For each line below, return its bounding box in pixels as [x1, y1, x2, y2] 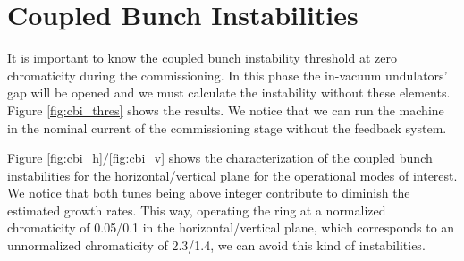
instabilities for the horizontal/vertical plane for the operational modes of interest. [7, 165, 458, 184]
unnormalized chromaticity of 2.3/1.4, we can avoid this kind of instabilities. [7, 236, 426, 255]
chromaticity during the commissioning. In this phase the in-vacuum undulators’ [7, 65, 448, 84]
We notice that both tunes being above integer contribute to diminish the [7, 183, 410, 202]
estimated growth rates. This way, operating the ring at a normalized [7, 200, 386, 219]
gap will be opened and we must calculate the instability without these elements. [7, 83, 451, 102]
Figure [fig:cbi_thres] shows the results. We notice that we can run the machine [7, 100, 444, 119]
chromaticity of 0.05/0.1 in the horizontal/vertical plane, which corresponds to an [7, 218, 455, 237]
